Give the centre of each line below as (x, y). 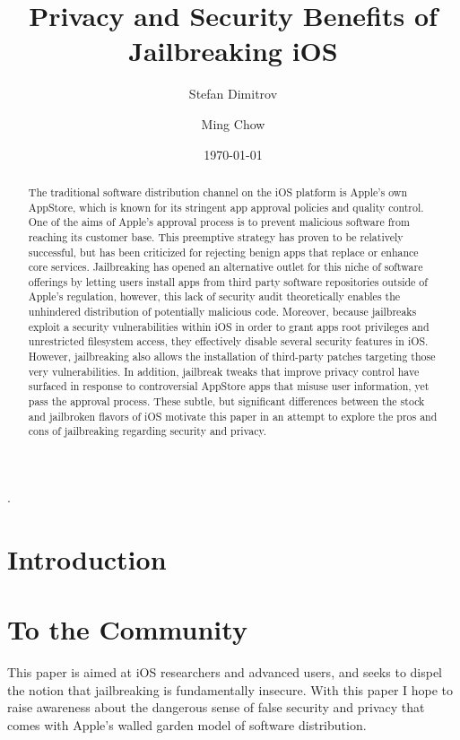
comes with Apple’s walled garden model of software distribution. (187, 724)
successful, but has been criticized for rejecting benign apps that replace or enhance (223, 252)
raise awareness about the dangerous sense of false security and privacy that (216, 707)
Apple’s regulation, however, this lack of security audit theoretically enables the (214, 296)
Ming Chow (233, 123)
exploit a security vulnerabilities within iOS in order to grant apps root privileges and (229, 326)
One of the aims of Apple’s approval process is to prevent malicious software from (219, 222)
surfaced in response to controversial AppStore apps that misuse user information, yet (229, 386)
